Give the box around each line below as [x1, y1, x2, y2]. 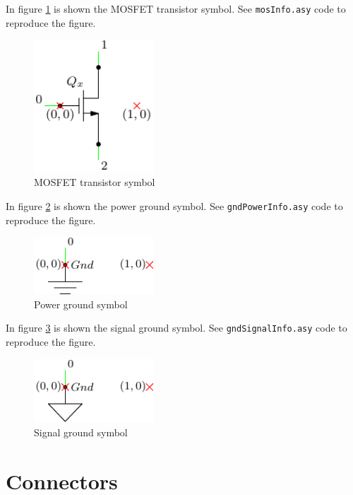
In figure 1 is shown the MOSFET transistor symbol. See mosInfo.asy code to [6, 1, 346, 16]
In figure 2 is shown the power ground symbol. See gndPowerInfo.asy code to [6, 198, 343, 213]
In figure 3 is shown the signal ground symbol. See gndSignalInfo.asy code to [6, 320, 347, 335]
